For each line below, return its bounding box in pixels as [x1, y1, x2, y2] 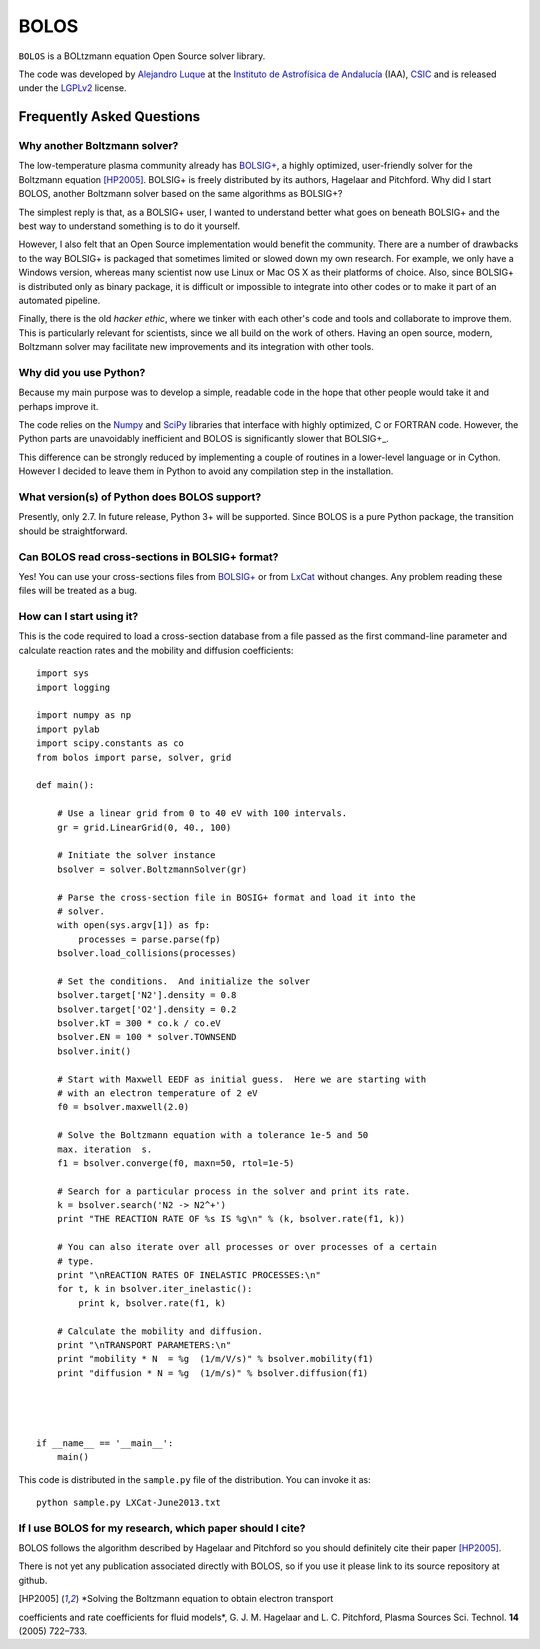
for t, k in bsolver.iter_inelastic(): [56, 1283, 253, 1295]
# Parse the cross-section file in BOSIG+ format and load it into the [56, 891, 416, 903]
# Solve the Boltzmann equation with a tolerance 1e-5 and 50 [56, 1130, 369, 1141]
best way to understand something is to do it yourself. [18, 220, 241, 232]
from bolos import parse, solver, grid [36, 751, 232, 763]
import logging [36, 681, 111, 693]
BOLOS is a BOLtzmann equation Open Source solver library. [18, 50, 266, 62]
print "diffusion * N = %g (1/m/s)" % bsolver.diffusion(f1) [56, 1367, 369, 1379]
